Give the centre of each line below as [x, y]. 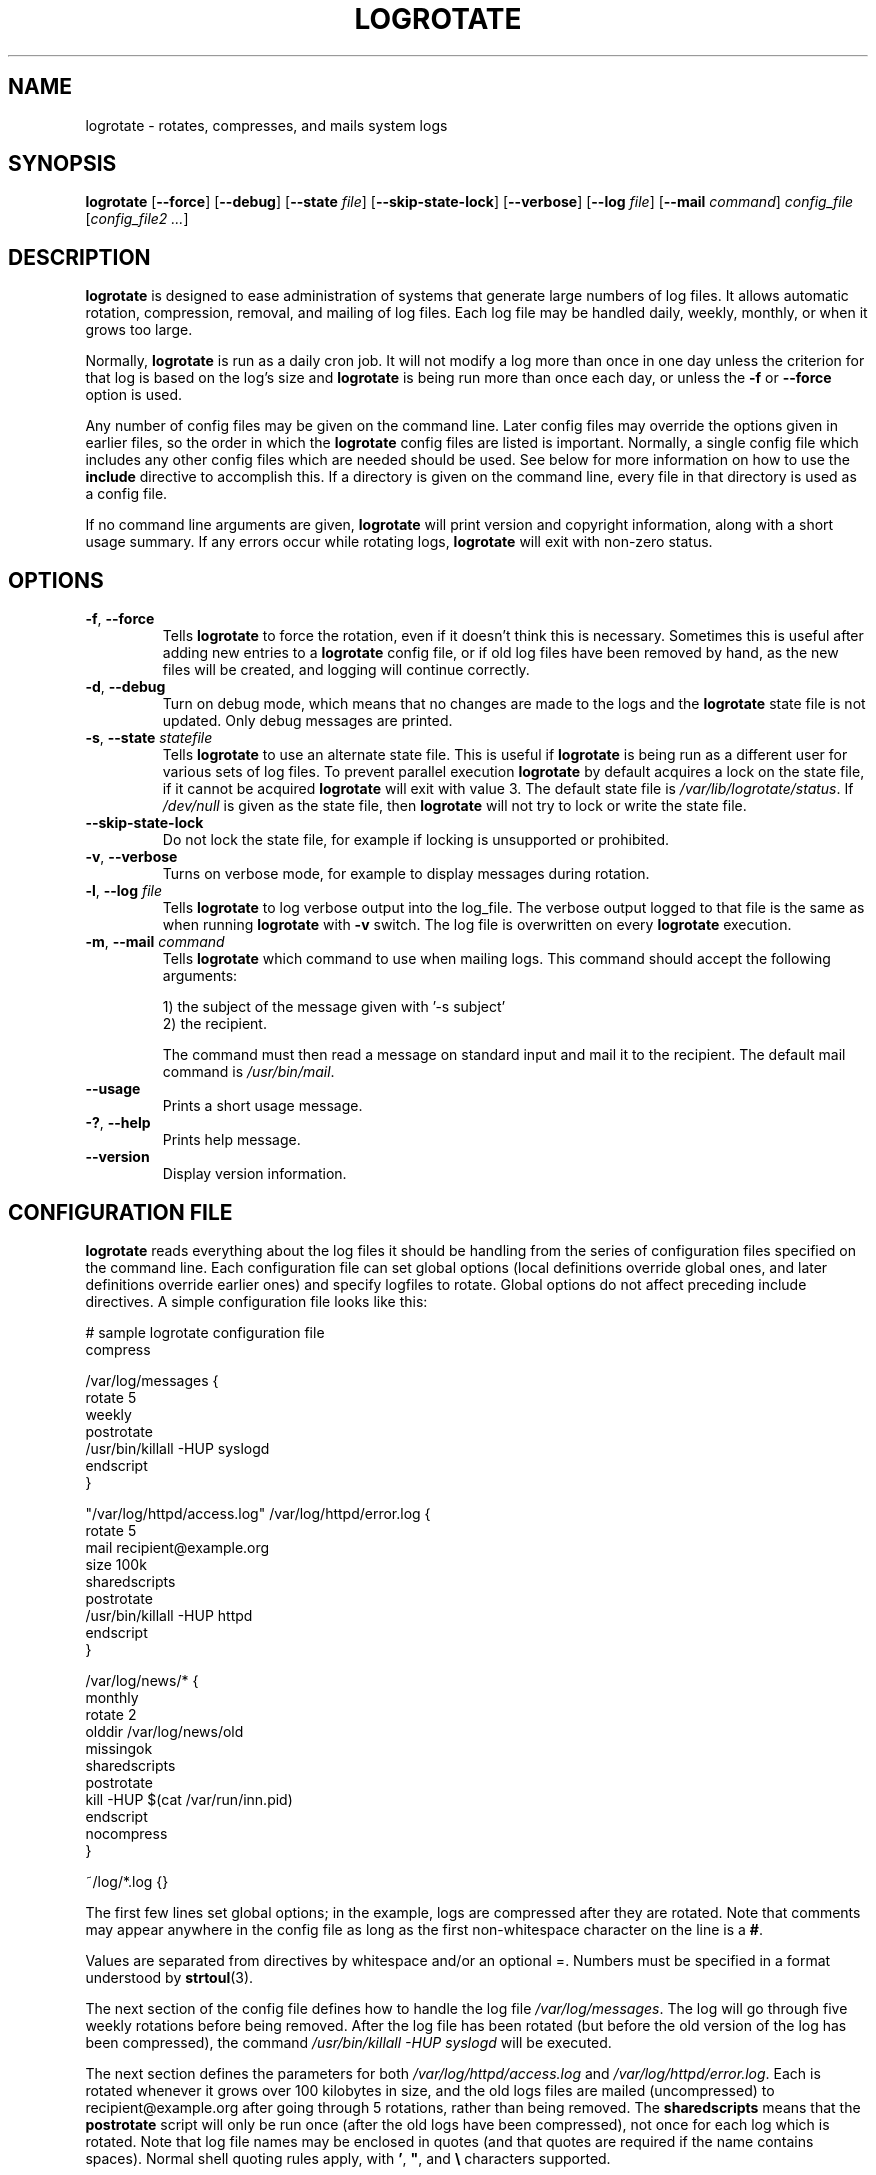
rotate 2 [111, 1714]
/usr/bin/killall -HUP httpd [169, 1615]
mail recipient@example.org [177, 1547]
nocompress [126, 1833]
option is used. [134, 395]
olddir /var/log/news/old [164, 1731]
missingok [119, 1748]
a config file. [126, 494]
